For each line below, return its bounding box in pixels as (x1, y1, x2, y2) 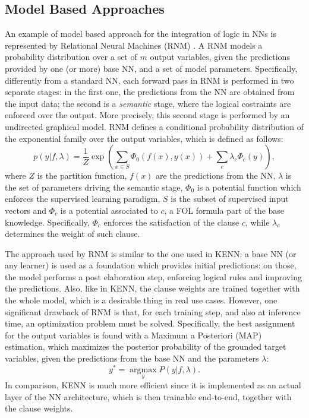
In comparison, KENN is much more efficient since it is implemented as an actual (5, 378, 301, 391)
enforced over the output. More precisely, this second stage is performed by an (5, 109, 290, 121)
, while (245, 216, 270, 228)
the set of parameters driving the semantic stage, (5, 180, 183, 193)
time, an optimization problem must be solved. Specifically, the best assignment (5, 317, 295, 330)
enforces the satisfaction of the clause (103, 216, 239, 228)
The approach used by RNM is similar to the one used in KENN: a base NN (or (5, 247, 297, 259)
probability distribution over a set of (5, 50, 137, 63)
